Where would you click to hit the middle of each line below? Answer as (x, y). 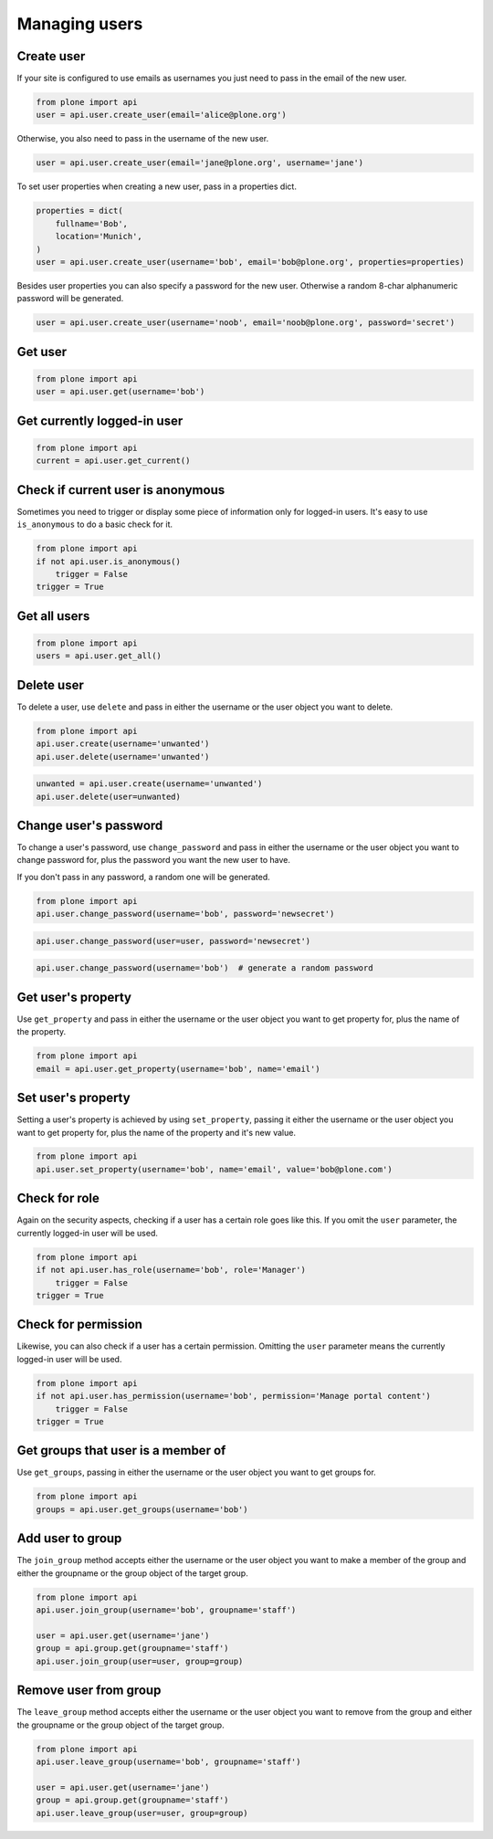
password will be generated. (70, 299)
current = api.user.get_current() (113, 461)
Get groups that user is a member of (121, 1450)
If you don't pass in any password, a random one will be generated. (144, 877)
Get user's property (74, 997)
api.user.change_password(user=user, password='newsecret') (173, 941)
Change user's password (90, 825)
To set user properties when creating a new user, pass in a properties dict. (157, 186)
